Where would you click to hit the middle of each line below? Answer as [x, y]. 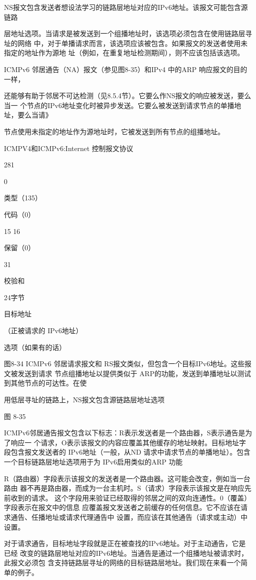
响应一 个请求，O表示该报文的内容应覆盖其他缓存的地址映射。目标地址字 [128, 442]
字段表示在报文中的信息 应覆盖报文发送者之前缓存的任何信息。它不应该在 [122, 507]
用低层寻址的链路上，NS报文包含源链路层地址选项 [84, 400]
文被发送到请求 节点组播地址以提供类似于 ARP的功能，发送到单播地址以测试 [128, 373]
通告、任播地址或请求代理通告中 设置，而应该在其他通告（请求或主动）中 [129, 517]
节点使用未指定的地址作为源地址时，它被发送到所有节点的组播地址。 [114, 131]
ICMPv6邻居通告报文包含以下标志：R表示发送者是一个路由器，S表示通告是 [125, 433]
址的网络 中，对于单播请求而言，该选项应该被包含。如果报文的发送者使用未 [126, 43]
